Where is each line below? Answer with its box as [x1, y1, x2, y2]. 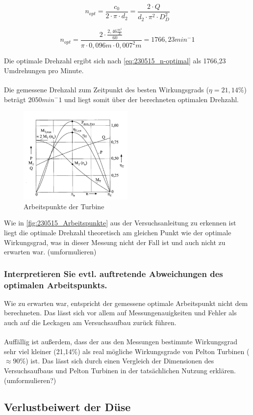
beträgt [4, 94, 26, 104]
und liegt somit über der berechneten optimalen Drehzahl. [64, 94, 239, 104]
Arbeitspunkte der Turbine [24, 201, 104, 211]
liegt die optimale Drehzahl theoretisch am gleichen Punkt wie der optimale [4, 227, 231, 237]
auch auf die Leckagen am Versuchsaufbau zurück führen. [4, 317, 177, 328]
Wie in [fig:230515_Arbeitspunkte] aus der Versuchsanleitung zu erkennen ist [4, 218, 236, 228]
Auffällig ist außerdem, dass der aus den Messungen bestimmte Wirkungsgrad [4, 336, 237, 347]
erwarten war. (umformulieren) [4, 247, 97, 257]
